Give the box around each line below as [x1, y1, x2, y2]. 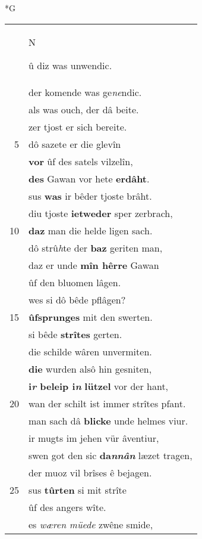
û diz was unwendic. [29, 58, 112, 72]
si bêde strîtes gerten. [29, 327, 122, 341]
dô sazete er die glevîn [29, 137, 121, 151]
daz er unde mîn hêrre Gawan [29, 258, 159, 272]
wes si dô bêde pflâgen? [29, 292, 126, 306]
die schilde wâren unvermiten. [29, 344, 152, 358]
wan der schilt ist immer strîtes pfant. [29, 396, 186, 410]
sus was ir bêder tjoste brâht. [29, 188, 152, 203]
